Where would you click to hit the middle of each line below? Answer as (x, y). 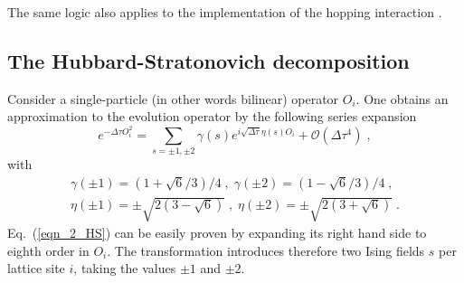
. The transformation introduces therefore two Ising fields (266, 250)
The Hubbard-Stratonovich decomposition (208, 60)
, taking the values (125, 268)
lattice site (36, 268)
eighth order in (48, 250)
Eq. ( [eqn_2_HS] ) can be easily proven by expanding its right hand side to (217, 233)
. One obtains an (402, 98)
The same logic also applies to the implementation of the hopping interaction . (225, 12)
